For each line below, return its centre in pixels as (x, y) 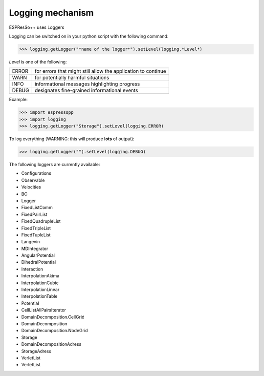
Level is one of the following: (38, 62)
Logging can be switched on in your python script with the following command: (89, 36)
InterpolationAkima (40, 276)
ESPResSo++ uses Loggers (37, 27)
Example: (18, 100)
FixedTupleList (36, 235)
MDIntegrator (35, 249)
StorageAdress (36, 351)
